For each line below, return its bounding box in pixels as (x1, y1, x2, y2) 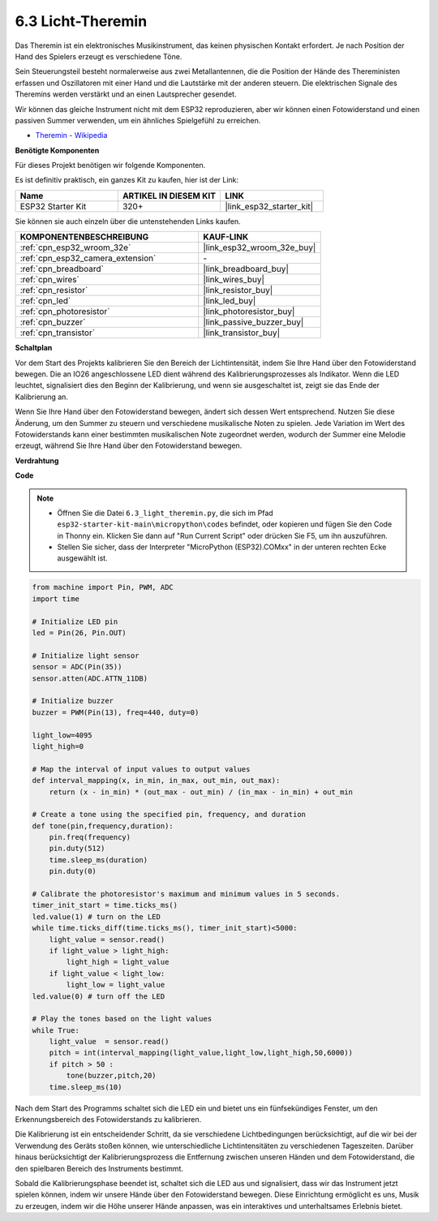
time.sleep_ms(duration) (49, 855, 148, 864)
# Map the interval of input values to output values (32, 764, 251, 774)
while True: (32, 1025, 80, 1034)
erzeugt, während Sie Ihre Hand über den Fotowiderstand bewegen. (15, 441, 243, 450)
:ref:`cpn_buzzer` (19, 316, 86, 328)
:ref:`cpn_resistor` (19, 285, 88, 296)
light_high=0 (32, 742, 84, 750)
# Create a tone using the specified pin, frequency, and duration (32, 810, 307, 819)
